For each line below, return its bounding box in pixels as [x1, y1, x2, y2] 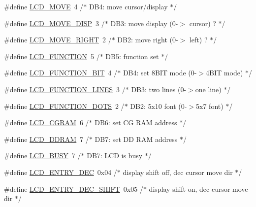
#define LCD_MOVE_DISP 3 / [4, 18, 105, 28]
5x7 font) [196, 101, 224, 111]
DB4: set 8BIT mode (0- [123, 68, 197, 78]
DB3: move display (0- [110, 18, 178, 28]
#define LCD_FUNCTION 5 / [4, 51, 100, 61]
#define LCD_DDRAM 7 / [4, 134, 89, 144]
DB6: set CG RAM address [95, 117, 177, 128]
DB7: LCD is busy [87, 150, 143, 161]
